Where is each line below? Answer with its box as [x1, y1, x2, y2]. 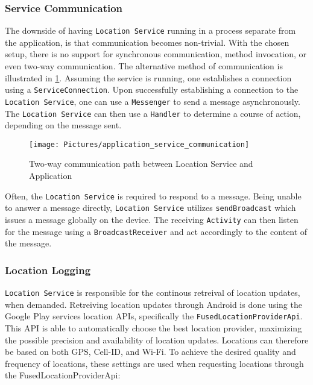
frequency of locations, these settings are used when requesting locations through [5, 357, 304, 369]
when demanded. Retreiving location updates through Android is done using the [5, 298, 302, 310]
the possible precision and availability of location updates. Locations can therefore [5, 333, 309, 346]
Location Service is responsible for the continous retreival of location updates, [5, 286, 300, 299]
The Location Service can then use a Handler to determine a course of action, [5, 107, 301, 119]
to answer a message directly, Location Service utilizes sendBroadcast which [5, 201, 296, 214]
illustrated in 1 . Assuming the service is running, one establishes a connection [5, 71, 292, 84]
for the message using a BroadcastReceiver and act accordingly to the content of [5, 225, 308, 237]
